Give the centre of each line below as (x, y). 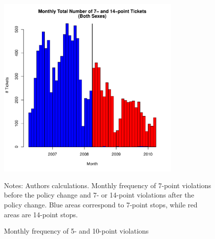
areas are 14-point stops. (41, 214)
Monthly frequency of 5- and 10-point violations (76, 231)
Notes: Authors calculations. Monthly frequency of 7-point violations (108, 185)
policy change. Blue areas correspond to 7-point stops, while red (101, 204)
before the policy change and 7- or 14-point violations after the (99, 195)
